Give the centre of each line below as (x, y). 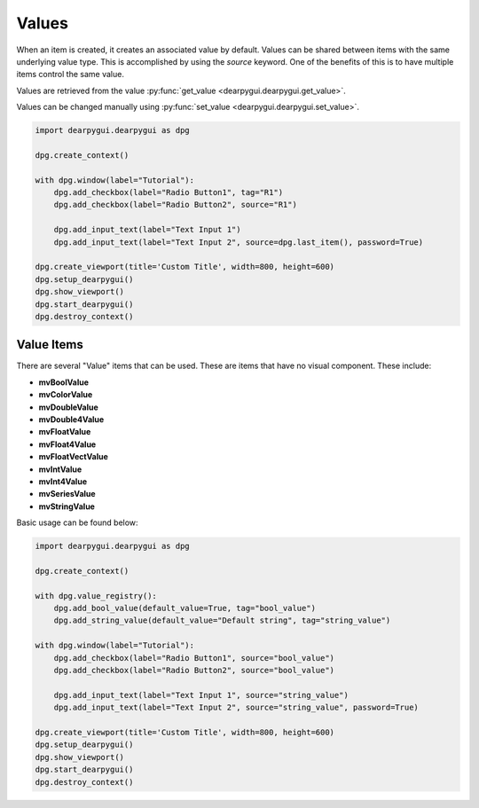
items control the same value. (70, 75)
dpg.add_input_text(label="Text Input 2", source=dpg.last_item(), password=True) (239, 242)
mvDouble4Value (71, 420)
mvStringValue (67, 506)
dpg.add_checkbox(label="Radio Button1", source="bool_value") (194, 658)
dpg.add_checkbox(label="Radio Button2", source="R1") (175, 205)
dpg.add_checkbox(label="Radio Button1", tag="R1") (169, 192)
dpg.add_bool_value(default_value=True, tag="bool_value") (185, 608)
